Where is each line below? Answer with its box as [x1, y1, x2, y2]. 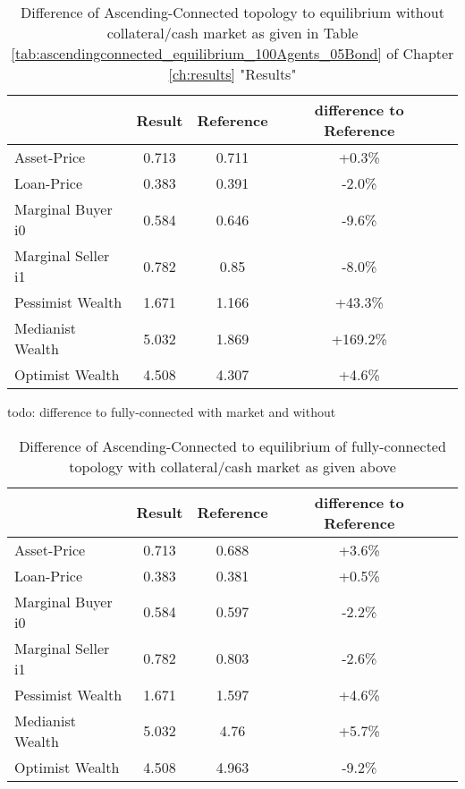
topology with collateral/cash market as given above [69, 455, 396, 477]
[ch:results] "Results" [168, 64, 297, 84]
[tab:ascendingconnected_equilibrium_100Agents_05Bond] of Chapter [11, 43, 454, 64]
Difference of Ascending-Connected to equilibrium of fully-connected [19, 435, 446, 456]
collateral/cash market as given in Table [106, 22, 359, 43]
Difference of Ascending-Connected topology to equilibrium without [21, 2, 444, 22]
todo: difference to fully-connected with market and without [7, 403, 336, 420]
